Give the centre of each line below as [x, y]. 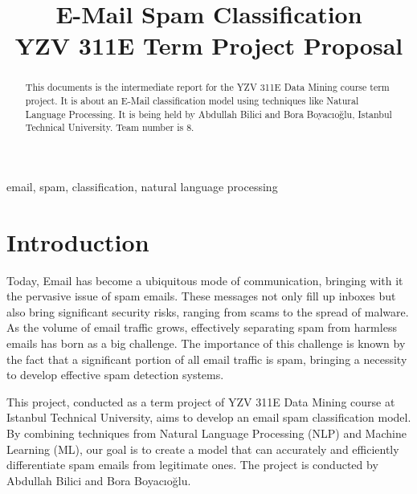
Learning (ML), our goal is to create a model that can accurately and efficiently [203, 449]
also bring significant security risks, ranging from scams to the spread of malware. [208, 311]
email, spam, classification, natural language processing [142, 186]
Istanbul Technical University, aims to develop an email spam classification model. [209, 417]
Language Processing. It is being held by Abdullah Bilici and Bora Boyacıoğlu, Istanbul [208, 114]
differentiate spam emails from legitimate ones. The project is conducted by [192, 465]
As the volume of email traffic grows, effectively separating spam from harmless [202, 327]
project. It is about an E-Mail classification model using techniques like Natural [192, 101]
